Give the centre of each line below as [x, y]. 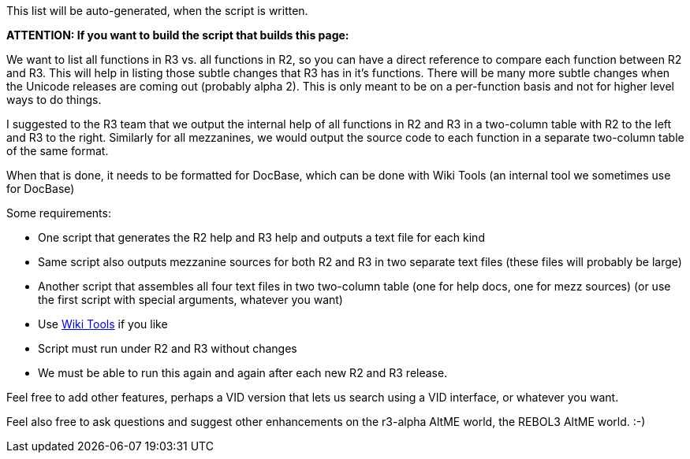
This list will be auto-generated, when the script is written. [157, 11]
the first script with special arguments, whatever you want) [190, 300]
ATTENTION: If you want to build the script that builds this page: [178, 35]
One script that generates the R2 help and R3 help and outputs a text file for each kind [261, 237]
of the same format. [58, 151]
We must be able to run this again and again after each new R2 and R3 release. [243, 373]
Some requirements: [59, 213]
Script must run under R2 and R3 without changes [168, 348]
